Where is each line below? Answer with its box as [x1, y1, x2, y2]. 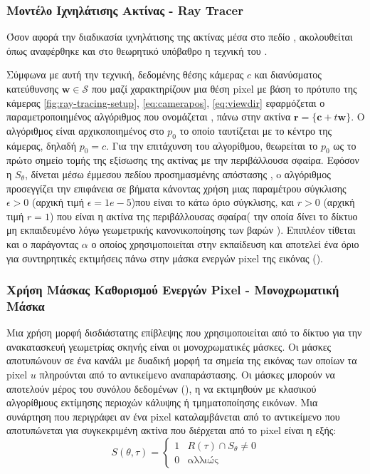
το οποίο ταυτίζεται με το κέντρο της [179, 123, 332, 138]
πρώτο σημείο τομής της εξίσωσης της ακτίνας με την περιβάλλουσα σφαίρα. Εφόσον [6, 153, 359, 168]
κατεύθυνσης [6, 81, 59, 96]
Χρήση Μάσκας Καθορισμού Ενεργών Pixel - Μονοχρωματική [6, 281, 339, 299]
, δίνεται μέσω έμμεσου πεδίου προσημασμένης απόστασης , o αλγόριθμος [24, 166, 331, 181]
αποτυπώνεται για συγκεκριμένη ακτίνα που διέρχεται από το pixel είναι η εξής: [6, 423, 337, 438]
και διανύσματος [254, 67, 322, 82]
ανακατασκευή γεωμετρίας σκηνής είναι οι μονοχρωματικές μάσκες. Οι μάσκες [6, 339, 332, 354]
